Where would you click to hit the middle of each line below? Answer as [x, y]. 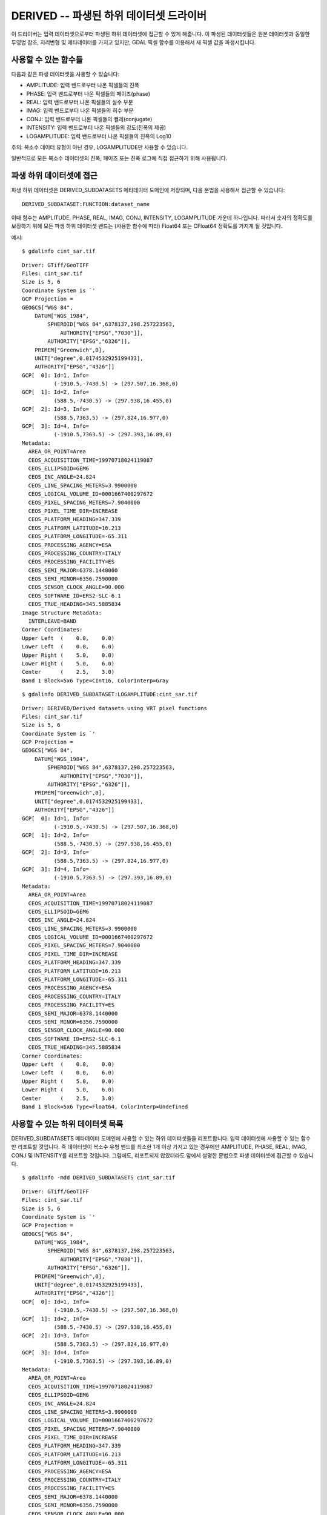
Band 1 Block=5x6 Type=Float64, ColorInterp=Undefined [105, 1107]
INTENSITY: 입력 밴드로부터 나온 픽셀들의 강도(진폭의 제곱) [96, 128]
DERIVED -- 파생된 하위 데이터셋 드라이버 [109, 16]
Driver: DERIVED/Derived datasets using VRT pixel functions [114, 708]
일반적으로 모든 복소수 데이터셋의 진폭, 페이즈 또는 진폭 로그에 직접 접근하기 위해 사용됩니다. [119, 158]
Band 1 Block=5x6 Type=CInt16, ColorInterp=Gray [95, 681]
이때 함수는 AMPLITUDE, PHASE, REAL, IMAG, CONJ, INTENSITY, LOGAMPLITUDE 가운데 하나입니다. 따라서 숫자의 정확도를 [162, 218]
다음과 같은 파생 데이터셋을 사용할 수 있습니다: [65, 74]
